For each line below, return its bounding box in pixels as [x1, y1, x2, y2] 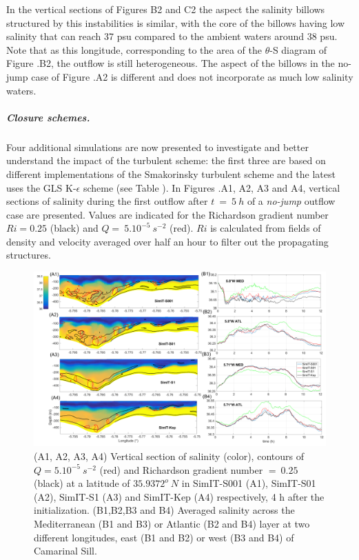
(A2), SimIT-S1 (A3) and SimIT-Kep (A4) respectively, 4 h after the [34, 489, 325, 503]
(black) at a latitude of [34, 476, 130, 490]
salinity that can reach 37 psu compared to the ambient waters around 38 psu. [6, 29, 338, 43]
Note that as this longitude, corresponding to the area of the [6, 42, 262, 57]
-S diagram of [269, 42, 327, 57]
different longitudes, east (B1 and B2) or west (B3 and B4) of [34, 530, 294, 544]
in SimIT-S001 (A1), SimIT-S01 [181, 476, 316, 490]
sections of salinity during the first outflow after [6, 194, 208, 208]
